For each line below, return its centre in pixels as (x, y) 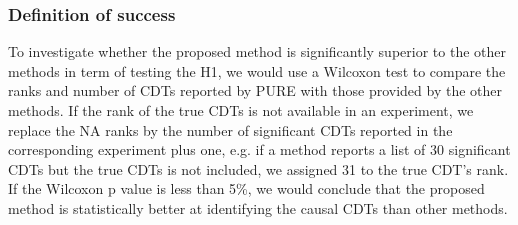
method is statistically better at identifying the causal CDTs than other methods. (258, 207)
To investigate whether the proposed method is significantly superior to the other (257, 51)
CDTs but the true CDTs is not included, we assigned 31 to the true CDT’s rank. (258, 168)
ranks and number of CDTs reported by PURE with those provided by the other (255, 90)
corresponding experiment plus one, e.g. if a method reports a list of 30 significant (259, 149)
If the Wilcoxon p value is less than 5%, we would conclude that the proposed (246, 188)
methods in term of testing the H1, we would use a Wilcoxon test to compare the (257, 70)
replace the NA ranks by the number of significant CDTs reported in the (230, 129)
